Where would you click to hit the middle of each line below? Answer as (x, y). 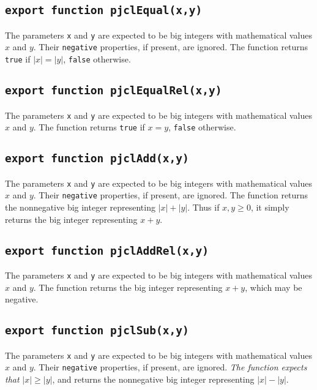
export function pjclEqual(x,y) (104, 10)
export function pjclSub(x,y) (97, 331)
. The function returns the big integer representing (128, 287)
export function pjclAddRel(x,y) (107, 250)
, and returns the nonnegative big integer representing (153, 379)
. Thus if (203, 207)
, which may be (274, 287)
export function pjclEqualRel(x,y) (114, 91)
